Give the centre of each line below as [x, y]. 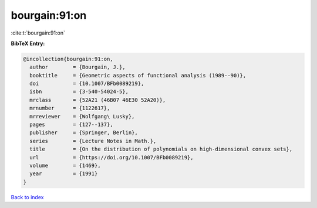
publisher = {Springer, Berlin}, [84, 133]
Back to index [27, 197]
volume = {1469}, [65, 166]
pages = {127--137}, [72, 125]
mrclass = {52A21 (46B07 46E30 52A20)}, [98, 100]
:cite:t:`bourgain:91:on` [38, 33]
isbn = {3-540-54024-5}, [79, 92]
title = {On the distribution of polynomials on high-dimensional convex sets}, [161, 149]
